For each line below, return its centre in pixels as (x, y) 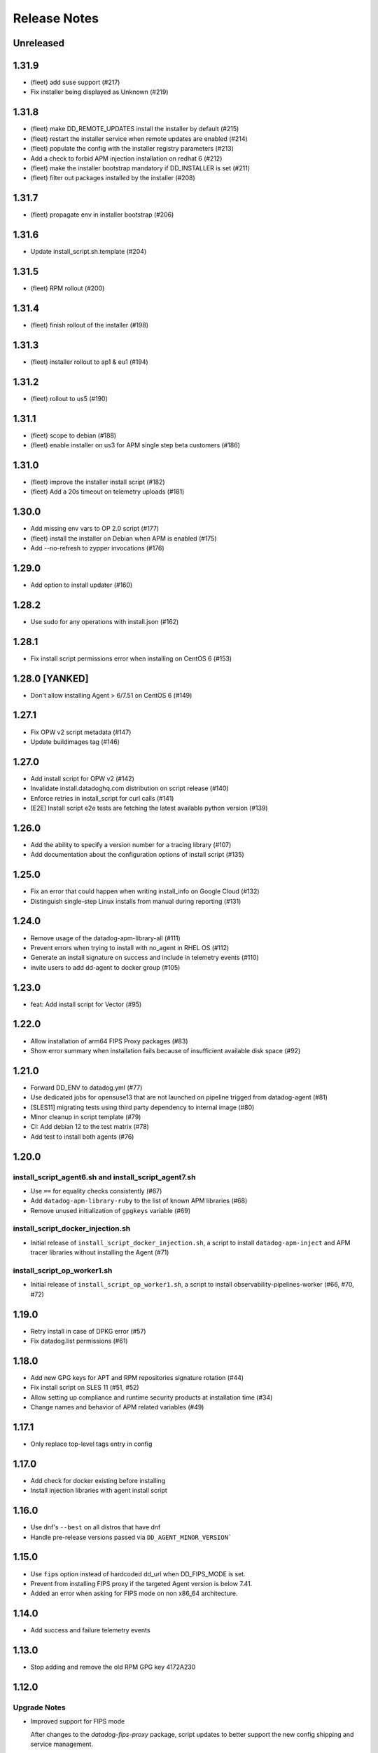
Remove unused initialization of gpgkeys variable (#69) (111, 1210)
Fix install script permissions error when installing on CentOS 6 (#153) (131, 658)
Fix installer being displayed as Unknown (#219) (99, 92)
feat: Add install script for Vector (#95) (86, 1004)
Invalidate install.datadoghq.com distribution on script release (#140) (129, 788)
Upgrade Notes (39, 1707)
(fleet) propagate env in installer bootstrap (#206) (102, 215)
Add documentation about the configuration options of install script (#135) (137, 855)
